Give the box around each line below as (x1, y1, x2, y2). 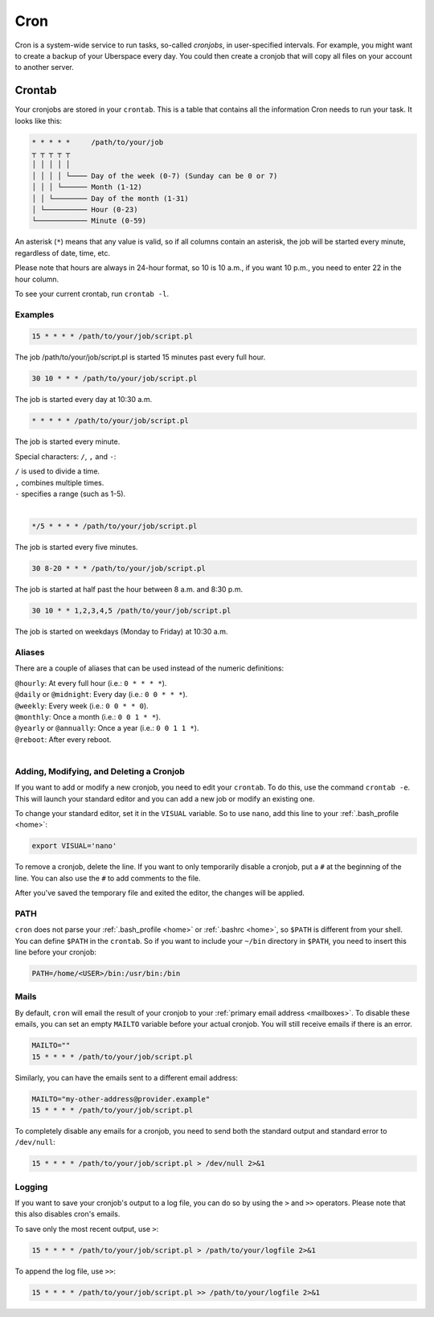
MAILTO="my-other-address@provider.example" (31, 1094, 211, 1103)
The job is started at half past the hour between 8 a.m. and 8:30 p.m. (14, 585, 244, 594)
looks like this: (14, 116, 63, 125)
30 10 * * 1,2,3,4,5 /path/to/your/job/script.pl (31, 606, 231, 615)
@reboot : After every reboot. (14, 734, 112, 744)
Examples (14, 309, 55, 320)
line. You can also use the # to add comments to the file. (14, 873, 201, 883)
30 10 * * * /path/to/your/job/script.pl (31, 374, 198, 384)
